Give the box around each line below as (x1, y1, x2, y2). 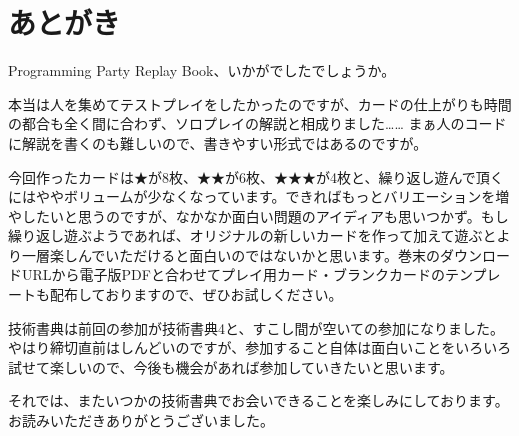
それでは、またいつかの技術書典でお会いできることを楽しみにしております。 (8, 390, 509, 411)
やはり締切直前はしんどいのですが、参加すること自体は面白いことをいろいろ (8, 337, 512, 358)
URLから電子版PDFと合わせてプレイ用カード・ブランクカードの (21, 264, 445, 285)
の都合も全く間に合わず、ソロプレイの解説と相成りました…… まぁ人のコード (8, 113, 507, 134)
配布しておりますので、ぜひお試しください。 (49, 284, 343, 305)
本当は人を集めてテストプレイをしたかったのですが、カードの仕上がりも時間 (8, 93, 512, 114)
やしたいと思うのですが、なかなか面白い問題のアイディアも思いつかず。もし (8, 205, 509, 226)
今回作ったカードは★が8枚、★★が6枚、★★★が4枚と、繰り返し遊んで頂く (8, 166, 504, 187)
